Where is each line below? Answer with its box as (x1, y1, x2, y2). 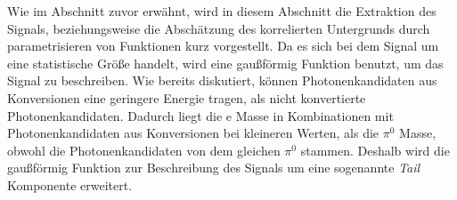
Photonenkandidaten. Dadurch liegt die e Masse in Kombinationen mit (7, 106, 394, 124)
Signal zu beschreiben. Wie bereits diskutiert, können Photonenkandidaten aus (7, 71, 437, 90)
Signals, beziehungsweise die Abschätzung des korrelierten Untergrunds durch (7, 19, 430, 37)
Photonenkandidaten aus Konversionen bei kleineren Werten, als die (7, 124, 379, 142)
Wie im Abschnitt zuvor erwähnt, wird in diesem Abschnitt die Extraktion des (7, 2, 437, 20)
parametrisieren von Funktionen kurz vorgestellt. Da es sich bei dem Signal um (7, 36, 439, 55)
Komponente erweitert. (7, 175, 133, 194)
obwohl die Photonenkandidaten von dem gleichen (7, 140, 281, 159)
